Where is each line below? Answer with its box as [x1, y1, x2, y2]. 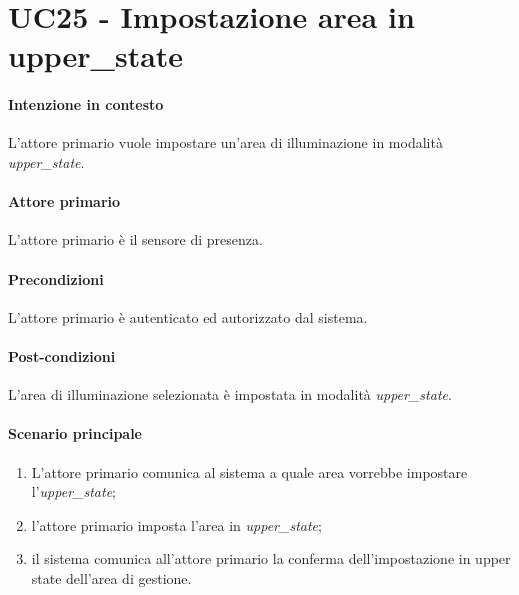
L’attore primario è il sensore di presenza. [8, 229, 263, 250]
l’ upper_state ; [31, 481, 116, 502]
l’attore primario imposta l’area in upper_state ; [31, 514, 322, 535]
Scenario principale [8, 423, 142, 444]
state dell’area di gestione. [31, 567, 192, 588]
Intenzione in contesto [8, 94, 164, 115]
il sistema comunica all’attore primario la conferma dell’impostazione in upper [31, 548, 511, 569]
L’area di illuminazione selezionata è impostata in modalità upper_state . [8, 384, 452, 405]
